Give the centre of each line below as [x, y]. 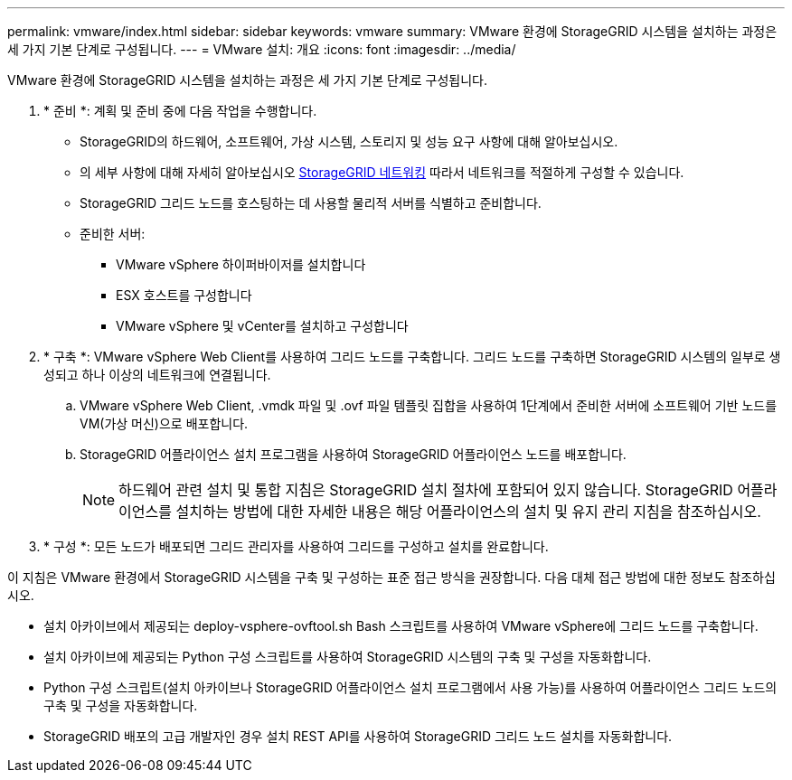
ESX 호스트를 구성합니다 [184, 295]
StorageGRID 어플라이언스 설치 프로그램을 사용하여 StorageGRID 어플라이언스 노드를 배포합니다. [353, 454]
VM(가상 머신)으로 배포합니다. [164, 423]
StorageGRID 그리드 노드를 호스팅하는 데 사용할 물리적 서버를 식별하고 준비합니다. [311, 203]
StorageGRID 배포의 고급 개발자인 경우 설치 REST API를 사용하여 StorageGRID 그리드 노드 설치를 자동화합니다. [358, 736]
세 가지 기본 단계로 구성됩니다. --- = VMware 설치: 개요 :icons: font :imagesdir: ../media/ [262, 49]
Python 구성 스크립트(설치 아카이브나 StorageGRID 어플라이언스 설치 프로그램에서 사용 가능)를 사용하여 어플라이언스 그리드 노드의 [410, 687]
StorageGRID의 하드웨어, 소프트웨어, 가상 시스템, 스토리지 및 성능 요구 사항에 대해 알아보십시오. [349, 141]
